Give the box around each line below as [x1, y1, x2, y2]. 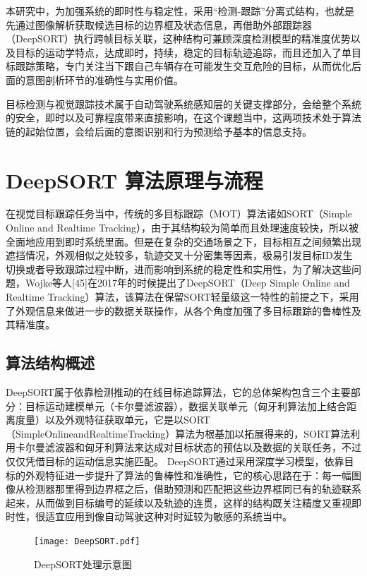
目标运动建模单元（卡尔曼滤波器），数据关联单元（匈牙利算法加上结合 [25, 398, 347, 413]
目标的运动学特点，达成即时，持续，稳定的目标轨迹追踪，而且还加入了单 [15, 44, 351, 59]
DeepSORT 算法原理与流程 [6, 165, 263, 194]
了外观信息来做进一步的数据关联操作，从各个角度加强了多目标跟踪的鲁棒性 [6, 303, 351, 318]
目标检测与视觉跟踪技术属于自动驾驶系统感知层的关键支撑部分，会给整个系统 [6, 96, 361, 111]
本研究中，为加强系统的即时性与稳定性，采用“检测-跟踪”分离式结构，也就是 [6, 4, 354, 18]
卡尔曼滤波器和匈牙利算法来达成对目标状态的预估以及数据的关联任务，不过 [15, 440, 361, 455]
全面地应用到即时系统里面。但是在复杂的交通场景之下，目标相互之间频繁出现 [6, 234, 361, 248]
